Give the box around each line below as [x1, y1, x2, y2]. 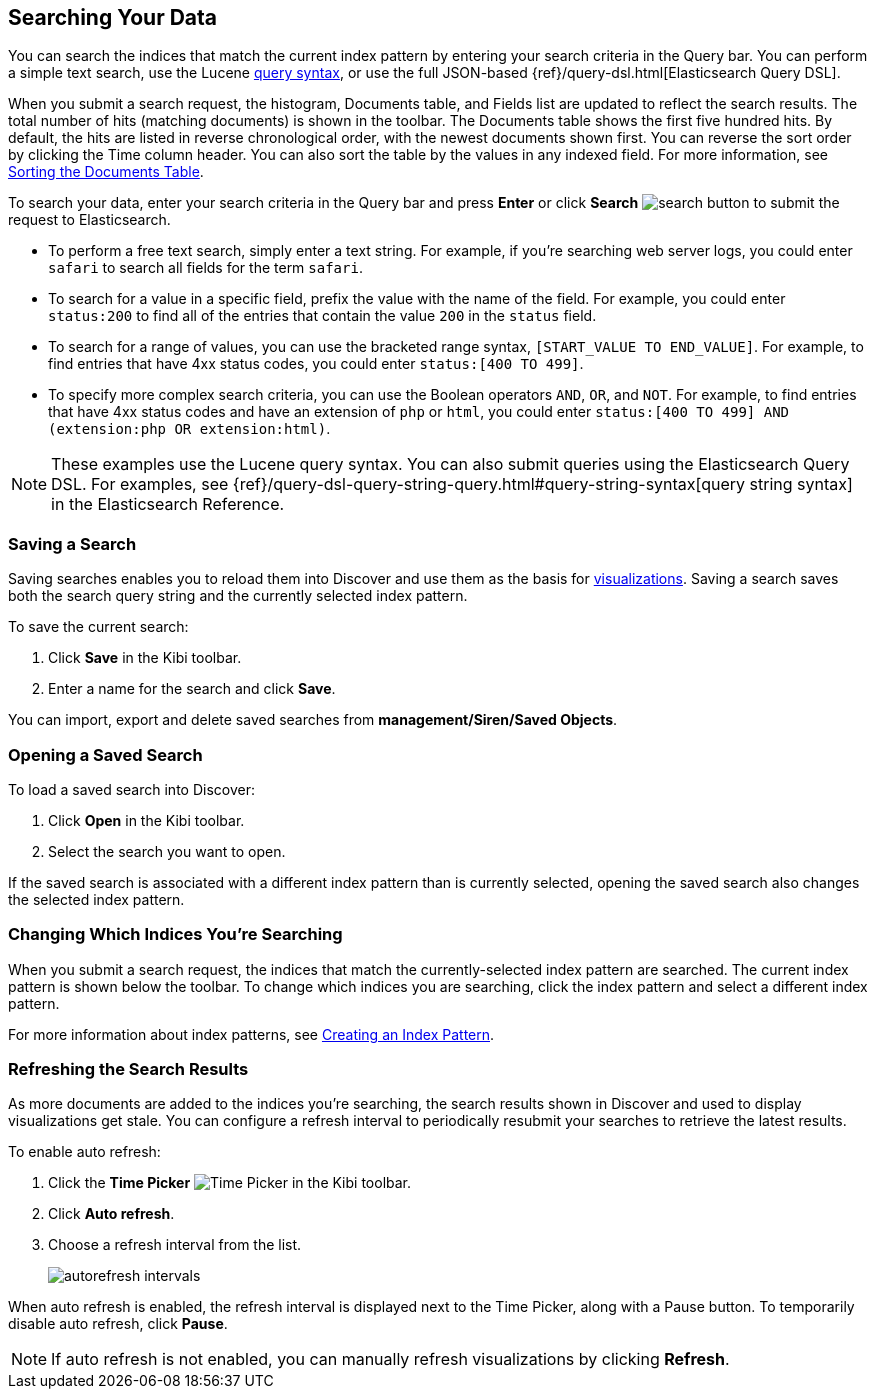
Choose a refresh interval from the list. [48, 1236, 302, 1254]
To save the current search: [8, 618, 189, 636]
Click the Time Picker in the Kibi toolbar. [48, 1174, 412, 1192]
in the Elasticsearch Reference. [51, 494, 285, 515]
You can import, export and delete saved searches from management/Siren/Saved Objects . [8, 711, 618, 729]
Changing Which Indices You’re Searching [8, 924, 343, 945]
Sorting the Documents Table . [8, 163, 204, 181]
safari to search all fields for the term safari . [48, 259, 363, 277]
